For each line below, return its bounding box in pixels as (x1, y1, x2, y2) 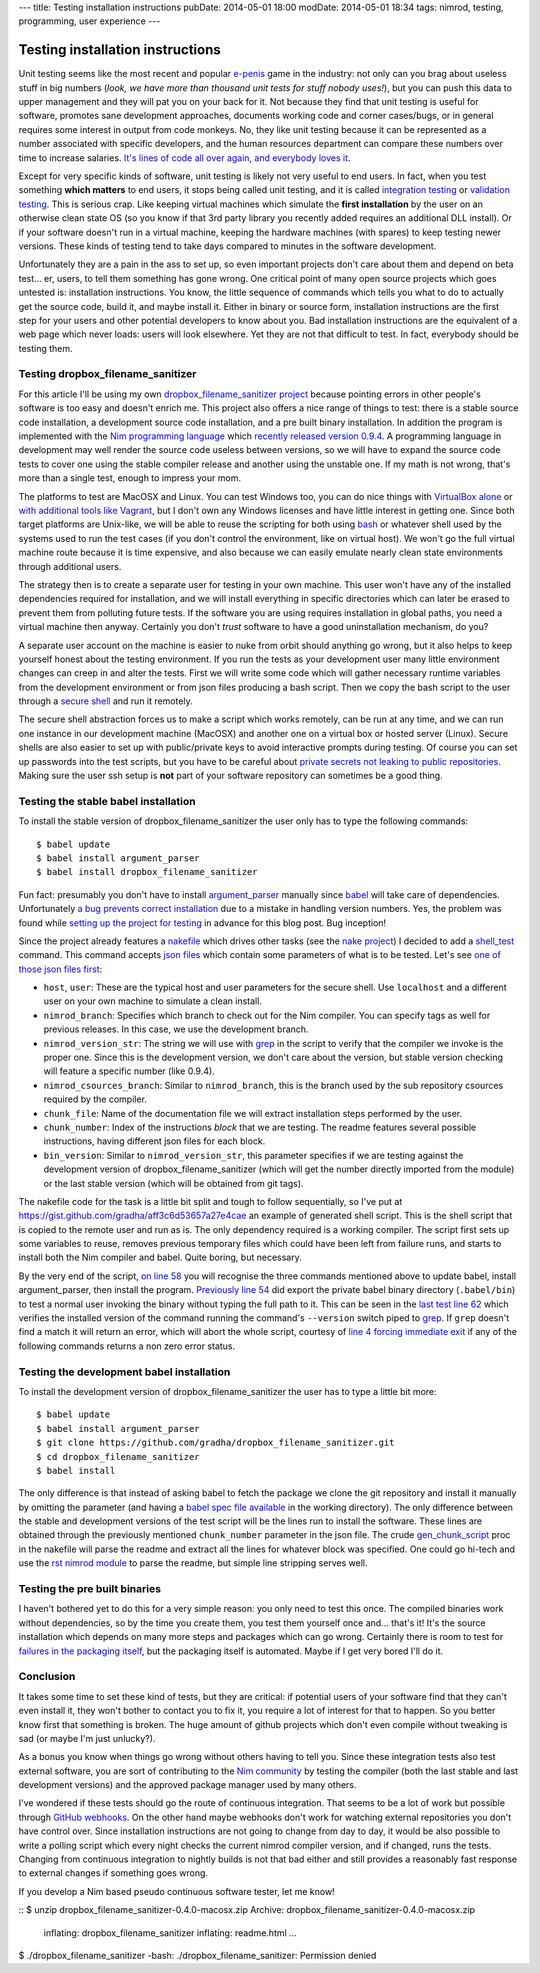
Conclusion (18, 1670, 76, 1684)
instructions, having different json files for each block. (43, 1135, 266, 1147)
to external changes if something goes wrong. (18, 1867, 209, 1879)
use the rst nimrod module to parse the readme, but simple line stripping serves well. (18, 1557, 369, 1569)
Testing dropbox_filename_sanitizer (18, 367, 197, 381)
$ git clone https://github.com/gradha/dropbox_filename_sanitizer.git (36, 1437, 395, 1449)
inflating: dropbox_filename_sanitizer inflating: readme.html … (43, 1926, 297, 1939)
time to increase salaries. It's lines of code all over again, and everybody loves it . (18, 151, 351, 164)
